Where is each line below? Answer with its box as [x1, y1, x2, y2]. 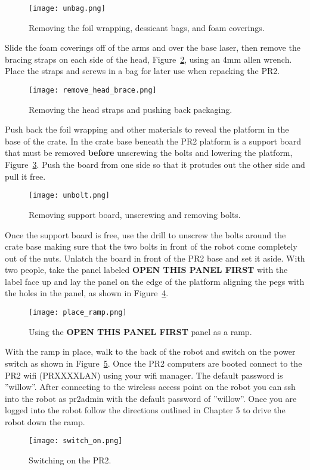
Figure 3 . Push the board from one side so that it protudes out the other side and [5, 158, 305, 171]
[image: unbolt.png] [29, 191, 110, 200]
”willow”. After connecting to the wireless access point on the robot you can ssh [5, 380, 296, 393]
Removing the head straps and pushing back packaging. [29, 103, 232, 115]
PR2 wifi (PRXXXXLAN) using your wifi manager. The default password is [5, 368, 283, 381]
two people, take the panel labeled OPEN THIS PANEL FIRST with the [5, 263, 288, 276]
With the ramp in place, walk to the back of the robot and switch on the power [5, 345, 296, 358]
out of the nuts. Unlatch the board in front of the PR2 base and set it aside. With [5, 251, 305, 264]
